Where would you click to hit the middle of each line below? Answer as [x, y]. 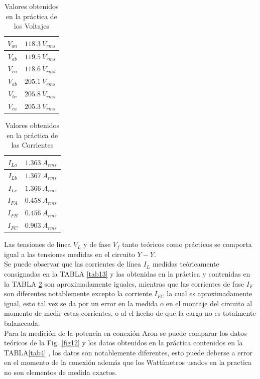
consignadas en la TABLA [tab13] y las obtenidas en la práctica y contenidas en [127, 273]
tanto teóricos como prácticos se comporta [187, 244]
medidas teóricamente [186, 264]
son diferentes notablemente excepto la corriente [78, 293]
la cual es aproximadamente [210, 293]
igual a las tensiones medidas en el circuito [70, 254]
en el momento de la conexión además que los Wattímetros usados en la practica [128, 362]
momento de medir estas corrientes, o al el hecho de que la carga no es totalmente [130, 313]
